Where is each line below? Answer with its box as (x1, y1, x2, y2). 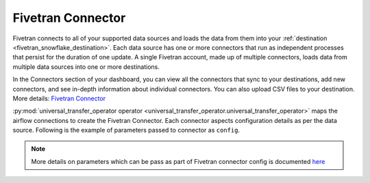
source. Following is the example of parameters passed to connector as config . (12, 126, 240, 135)
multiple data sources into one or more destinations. (12, 62, 160, 71)
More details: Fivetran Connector (12, 94, 106, 102)
